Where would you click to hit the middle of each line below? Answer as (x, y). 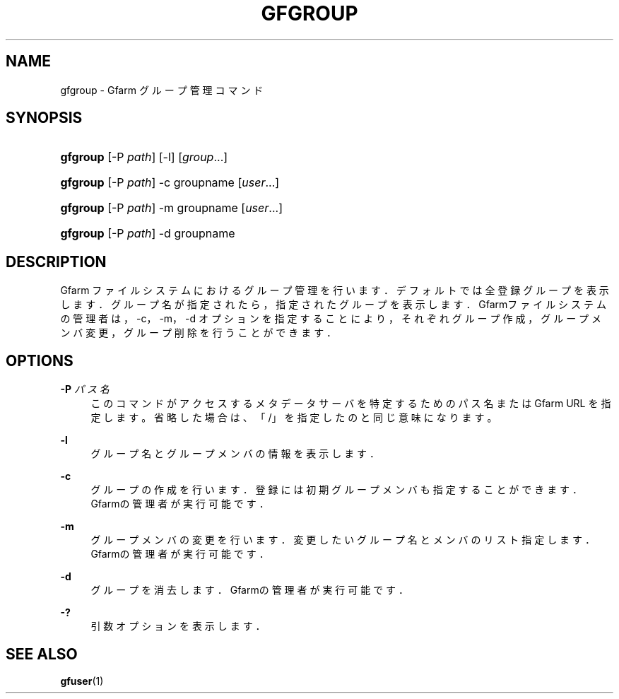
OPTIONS (40, 360)
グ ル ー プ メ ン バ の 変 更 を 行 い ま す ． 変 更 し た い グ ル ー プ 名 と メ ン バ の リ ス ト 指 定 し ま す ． (343, 540)
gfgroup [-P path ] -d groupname (148, 234)
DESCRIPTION (56, 262)
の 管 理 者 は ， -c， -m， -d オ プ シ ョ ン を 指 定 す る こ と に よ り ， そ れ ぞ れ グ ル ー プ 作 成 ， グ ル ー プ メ (331, 319)
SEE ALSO (42, 654)
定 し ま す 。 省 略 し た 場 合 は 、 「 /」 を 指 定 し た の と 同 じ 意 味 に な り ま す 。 (294, 418)
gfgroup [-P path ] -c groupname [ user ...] (170, 183)
